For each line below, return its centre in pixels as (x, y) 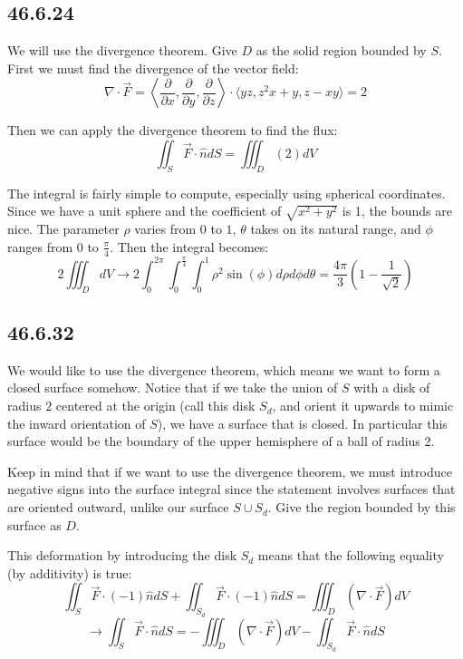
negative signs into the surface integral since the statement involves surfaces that (231, 489)
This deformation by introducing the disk (122, 555)
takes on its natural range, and (336, 229)
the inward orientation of (77, 423)
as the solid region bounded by (341, 50)
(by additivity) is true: (70, 572)
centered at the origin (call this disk (155, 406)
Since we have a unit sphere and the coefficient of (145, 211)
